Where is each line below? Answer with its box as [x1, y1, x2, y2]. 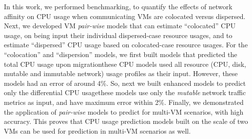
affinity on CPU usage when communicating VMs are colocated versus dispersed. [4, 11, 246, 21]
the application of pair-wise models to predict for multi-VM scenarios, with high [4, 106, 244, 117]
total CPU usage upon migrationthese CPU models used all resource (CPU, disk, [4, 59, 246, 69]
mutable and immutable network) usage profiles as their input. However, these [4, 68, 238, 79]
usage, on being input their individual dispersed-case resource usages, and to [4, 30, 233, 40]
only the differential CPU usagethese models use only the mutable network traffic [4, 87, 246, 98]
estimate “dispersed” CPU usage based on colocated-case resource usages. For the [4, 40, 248, 50]
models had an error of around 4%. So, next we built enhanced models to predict [4, 78, 246, 88]
